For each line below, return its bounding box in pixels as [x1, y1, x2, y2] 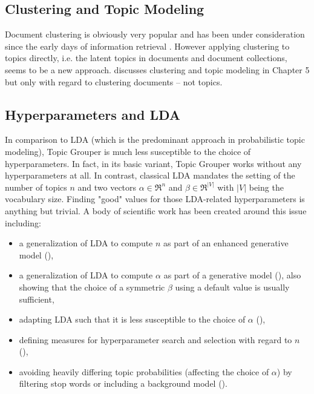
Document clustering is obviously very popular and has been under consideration [5, 28, 305, 41]
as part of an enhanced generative [163, 237, 289, 249]
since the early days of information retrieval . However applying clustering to [5, 39, 290, 52]
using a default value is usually [175, 280, 290, 293]
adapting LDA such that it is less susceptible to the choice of [19, 313, 246, 326]
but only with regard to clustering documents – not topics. [5, 75, 223, 88]
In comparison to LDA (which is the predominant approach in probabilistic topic [5, 133, 305, 146]
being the [249, 180, 284, 193]
